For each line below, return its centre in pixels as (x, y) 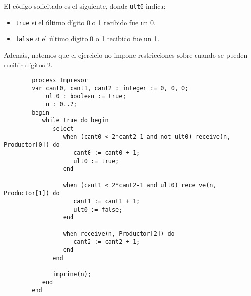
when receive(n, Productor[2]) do (119, 234)
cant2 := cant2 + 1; (107, 242)
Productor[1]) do (32, 193)
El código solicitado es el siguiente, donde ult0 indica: (85, 6)
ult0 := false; (98, 209)
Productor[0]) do (32, 145)
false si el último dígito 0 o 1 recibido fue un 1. (87, 39)
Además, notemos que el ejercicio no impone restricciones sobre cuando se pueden (126, 55)
